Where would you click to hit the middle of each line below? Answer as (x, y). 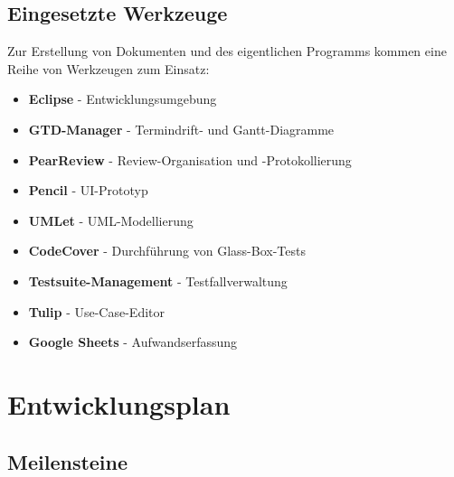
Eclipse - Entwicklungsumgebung (123, 99)
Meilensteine (68, 461)
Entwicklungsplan (119, 403)
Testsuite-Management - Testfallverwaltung (158, 281)
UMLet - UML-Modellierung (111, 220)
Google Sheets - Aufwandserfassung (133, 342)
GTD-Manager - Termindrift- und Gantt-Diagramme (181, 129)
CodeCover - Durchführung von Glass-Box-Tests (167, 251)
